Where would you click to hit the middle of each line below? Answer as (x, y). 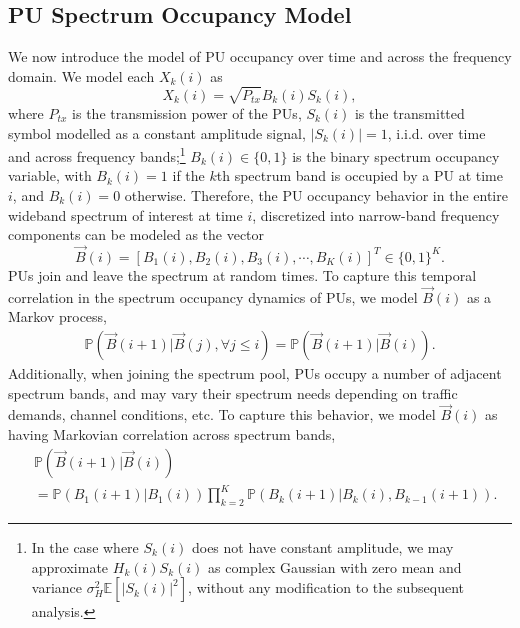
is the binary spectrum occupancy (396, 155)
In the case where (85, 546)
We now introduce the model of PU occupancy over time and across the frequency (260, 56)
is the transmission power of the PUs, (187, 112)
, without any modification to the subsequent (326, 587)
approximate (70, 566)
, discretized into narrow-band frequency (376, 214)
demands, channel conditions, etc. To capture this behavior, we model (222, 414)
